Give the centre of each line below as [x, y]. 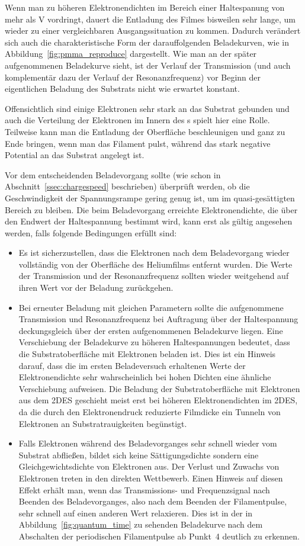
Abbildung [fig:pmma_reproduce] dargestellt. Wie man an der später [131, 54]
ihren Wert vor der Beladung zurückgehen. [96, 288]
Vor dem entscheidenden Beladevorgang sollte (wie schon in [113, 174]
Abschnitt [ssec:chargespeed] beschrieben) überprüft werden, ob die [127, 186]
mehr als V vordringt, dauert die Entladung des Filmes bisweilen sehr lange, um [150, 19]
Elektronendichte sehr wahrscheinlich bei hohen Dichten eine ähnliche [145, 377]
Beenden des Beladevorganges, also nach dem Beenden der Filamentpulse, [153, 501]
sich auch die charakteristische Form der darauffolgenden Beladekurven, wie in [147, 42]
